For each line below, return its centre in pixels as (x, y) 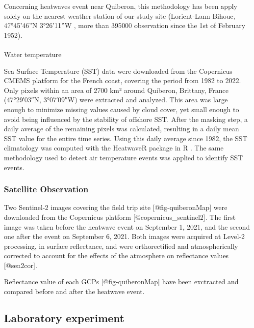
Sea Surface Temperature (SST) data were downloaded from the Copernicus (118, 71)
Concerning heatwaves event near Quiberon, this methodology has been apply (121, 6)
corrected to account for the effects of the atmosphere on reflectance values (116, 255)
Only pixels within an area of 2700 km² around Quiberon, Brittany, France (116, 90)
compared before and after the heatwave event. (74, 291)
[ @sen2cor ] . (21, 265)
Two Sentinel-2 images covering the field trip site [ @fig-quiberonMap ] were (116, 207)
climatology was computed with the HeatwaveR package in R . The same (114, 148)
